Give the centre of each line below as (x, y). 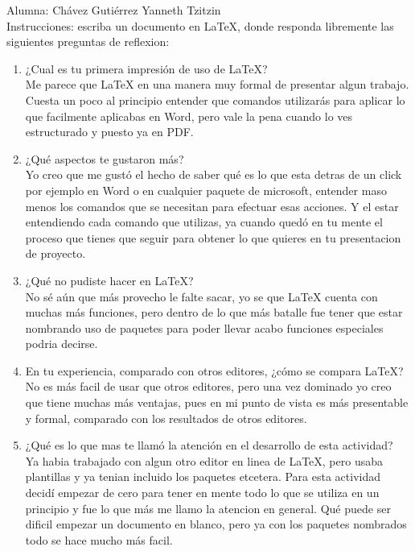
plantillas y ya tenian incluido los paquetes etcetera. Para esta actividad (203, 476)
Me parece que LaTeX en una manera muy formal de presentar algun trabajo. (217, 84)
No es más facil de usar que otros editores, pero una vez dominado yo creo (208, 386)
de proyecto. (55, 253)
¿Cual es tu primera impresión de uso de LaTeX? (146, 68)
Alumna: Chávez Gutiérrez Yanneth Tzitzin (114, 10)
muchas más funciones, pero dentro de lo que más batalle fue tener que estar (214, 312)
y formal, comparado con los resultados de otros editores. (166, 418)
